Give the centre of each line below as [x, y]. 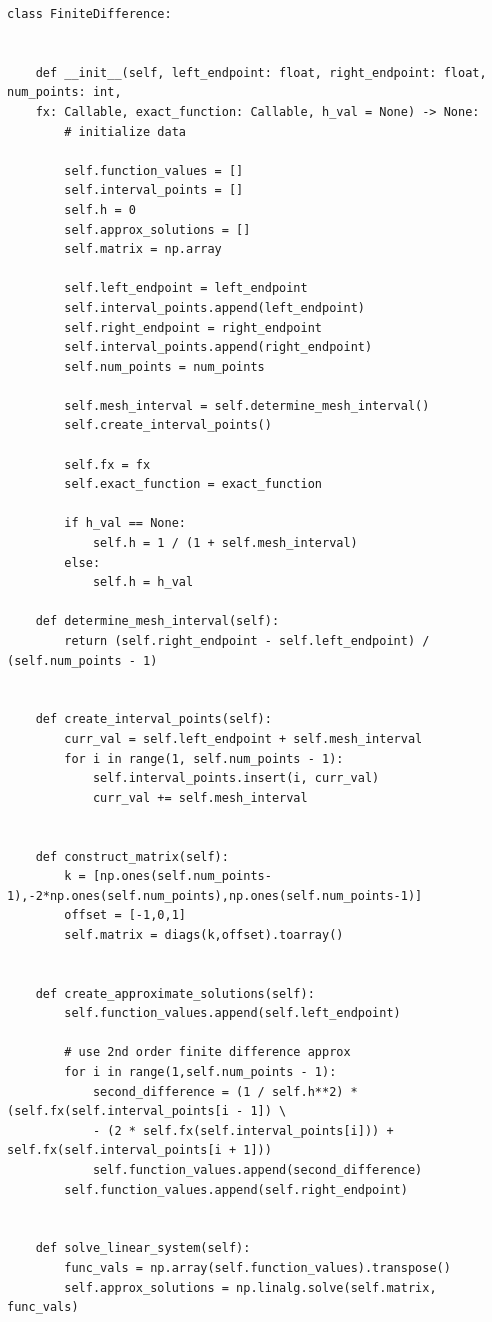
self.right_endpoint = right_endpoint [193, 327]
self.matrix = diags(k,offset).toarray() [204, 934]
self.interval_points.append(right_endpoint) [218, 347]
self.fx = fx [107, 464]
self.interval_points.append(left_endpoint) [214, 307]
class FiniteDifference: [89, 14]
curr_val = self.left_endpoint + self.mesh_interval [243, 738]
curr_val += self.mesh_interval [200, 797]
